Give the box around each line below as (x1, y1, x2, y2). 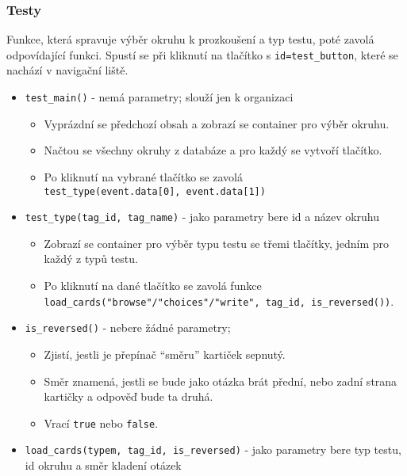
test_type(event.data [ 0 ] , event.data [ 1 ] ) (44, 185, 266, 197)
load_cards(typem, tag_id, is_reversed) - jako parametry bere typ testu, (25, 441, 401, 458)
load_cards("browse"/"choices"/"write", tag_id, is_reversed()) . (44, 292, 394, 309)
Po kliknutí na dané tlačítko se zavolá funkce (44, 277, 262, 293)
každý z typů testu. (44, 250, 138, 267)
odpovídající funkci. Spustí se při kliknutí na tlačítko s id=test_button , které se (6, 46, 398, 63)
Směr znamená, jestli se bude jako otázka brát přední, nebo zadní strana (44, 372, 397, 389)
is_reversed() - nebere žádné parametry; (25, 319, 231, 336)
